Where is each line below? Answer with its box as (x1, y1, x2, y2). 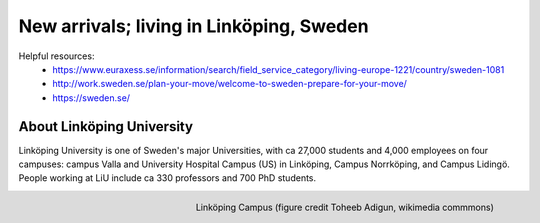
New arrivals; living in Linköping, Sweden (18, 15, 369, 37)
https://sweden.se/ (52, 91, 130, 104)
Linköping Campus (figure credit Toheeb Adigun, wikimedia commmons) (195, 201, 494, 213)
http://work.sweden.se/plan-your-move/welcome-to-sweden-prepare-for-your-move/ (52, 78, 407, 90)
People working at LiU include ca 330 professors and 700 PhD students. (18, 172, 317, 184)
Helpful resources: (18, 50, 95, 62)
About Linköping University (18, 118, 194, 135)
